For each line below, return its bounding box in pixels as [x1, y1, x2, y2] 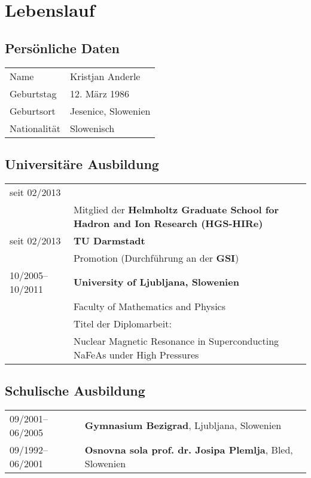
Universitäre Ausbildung [5, 154, 159, 173]
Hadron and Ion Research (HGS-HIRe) [73, 216, 263, 230]
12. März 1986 [69, 86, 130, 100]
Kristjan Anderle [69, 69, 141, 83]
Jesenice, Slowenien [69, 103, 151, 118]
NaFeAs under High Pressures [73, 347, 199, 361]
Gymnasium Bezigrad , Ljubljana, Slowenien [84, 418, 282, 433]
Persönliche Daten [5, 38, 120, 57]
